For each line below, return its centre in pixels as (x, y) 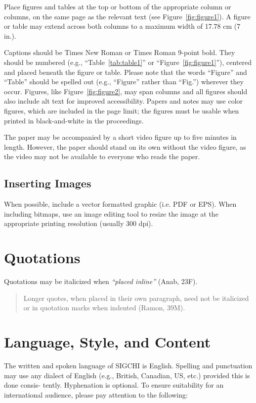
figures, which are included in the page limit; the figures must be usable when (122, 110)
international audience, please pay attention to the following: (96, 394)
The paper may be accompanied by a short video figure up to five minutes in (120, 137)
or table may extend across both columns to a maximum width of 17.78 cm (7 (122, 26)
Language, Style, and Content (107, 341)
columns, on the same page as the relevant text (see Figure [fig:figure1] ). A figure (127, 16)
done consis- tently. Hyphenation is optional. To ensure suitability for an (114, 385)
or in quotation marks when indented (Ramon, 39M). (104, 308)
